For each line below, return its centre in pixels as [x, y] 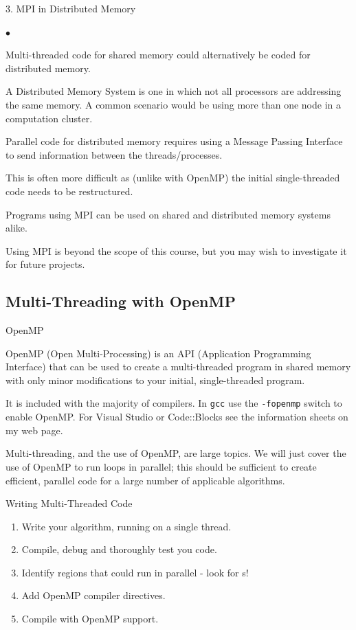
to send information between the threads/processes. [114, 154]
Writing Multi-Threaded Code [69, 503]
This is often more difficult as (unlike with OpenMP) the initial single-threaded [173, 178]
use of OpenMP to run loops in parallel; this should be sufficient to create [161, 466]
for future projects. [45, 264]
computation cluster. [49, 118]
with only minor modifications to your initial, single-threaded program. [155, 380]
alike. [16, 228]
